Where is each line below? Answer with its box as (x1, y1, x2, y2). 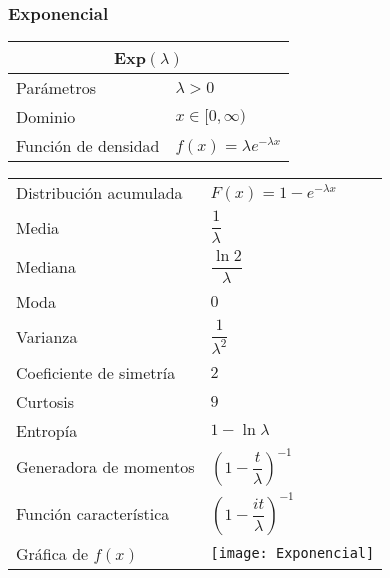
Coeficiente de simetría (16, 360, 176, 384)
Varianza (16, 325, 78, 349)
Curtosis (16, 389, 75, 413)
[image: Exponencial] (210, 545, 375, 562)
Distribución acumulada (16, 181, 183, 205)
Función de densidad (16, 134, 160, 158)
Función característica (16, 502, 170, 526)
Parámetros (16, 76, 96, 100)
